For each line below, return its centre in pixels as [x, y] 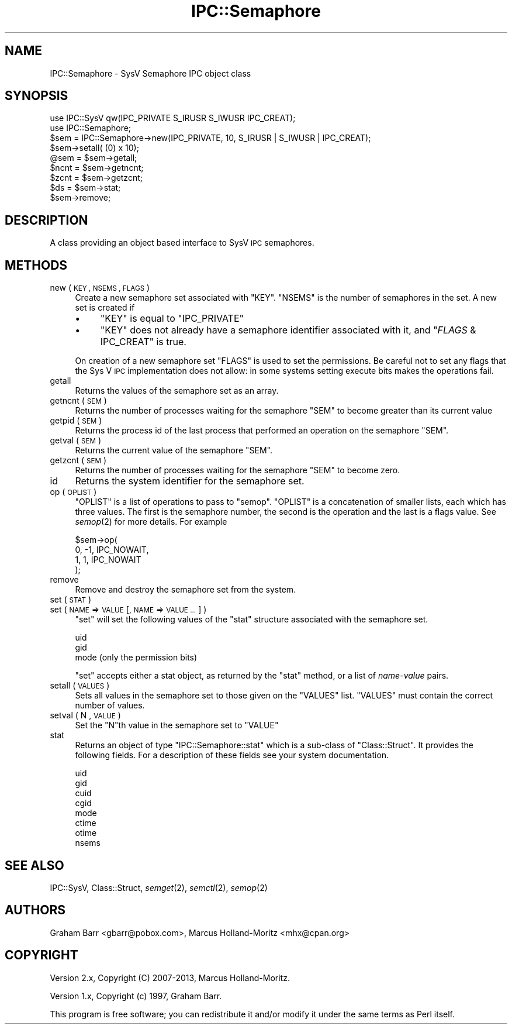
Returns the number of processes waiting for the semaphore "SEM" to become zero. [238, 470]
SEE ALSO [34, 865]
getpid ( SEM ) [76, 421]
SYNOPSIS [37, 96]
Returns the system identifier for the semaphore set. [190, 481]
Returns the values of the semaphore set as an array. [177, 391]
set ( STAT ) [71, 600]
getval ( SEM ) [76, 440]
